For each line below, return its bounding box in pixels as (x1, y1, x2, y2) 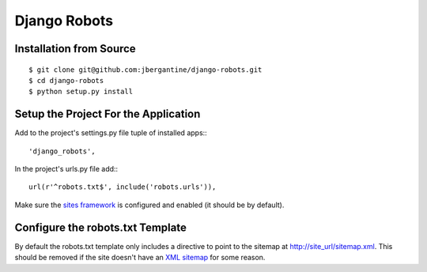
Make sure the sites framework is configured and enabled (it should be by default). (14, 200, 285, 210)
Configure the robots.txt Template (14, 221, 187, 234)
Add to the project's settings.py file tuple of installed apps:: (14, 128, 207, 138)
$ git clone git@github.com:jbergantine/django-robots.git (28, 65, 263, 74)
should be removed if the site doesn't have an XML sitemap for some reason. (14, 253, 266, 263)
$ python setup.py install (28, 87, 134, 96)
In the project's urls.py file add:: (14, 164, 119, 174)
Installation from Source (14, 42, 136, 55)
